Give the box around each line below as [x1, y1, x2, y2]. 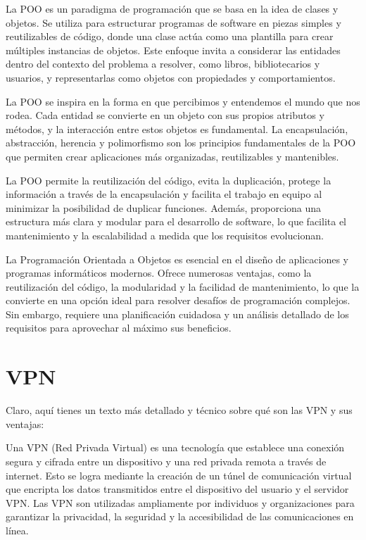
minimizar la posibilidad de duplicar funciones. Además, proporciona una [6, 200, 322, 215]
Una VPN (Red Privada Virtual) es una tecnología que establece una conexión [6, 440, 345, 455]
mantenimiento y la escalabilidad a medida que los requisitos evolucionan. [6, 227, 324, 242]
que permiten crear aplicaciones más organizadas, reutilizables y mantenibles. [6, 149, 339, 163]
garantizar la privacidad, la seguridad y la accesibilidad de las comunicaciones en [6, 509, 354, 524]
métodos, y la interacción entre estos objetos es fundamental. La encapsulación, [6, 121, 348, 136]
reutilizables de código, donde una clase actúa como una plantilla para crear [6, 29, 334, 44]
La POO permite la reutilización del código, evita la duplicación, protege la [6, 172, 332, 187]
